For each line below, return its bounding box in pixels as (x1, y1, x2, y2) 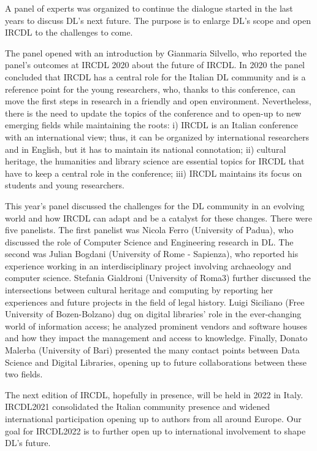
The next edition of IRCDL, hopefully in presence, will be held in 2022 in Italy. (5, 388, 304, 401)
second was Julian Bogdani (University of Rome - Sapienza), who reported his (5, 247, 299, 260)
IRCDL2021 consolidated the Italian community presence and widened (5, 400, 270, 413)
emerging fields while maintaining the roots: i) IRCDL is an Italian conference (5, 118, 299, 131)
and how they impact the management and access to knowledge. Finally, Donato (5, 331, 308, 344)
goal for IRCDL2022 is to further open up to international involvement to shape (5, 424, 306, 437)
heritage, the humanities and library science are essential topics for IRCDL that (5, 155, 305, 168)
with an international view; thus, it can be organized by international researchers (5, 130, 309, 143)
